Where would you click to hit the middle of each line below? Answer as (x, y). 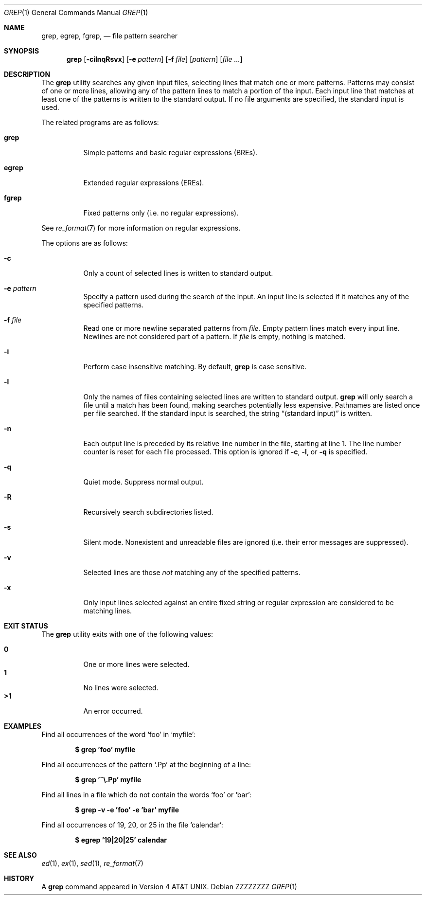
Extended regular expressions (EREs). (144, 183)
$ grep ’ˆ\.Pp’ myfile (108, 780)
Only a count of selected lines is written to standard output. (178, 273)
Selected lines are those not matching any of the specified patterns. (192, 572)
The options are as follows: (85, 243)
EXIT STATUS (26, 626)
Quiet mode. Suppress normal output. (143, 482)
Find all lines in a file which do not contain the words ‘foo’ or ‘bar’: (146, 795)
